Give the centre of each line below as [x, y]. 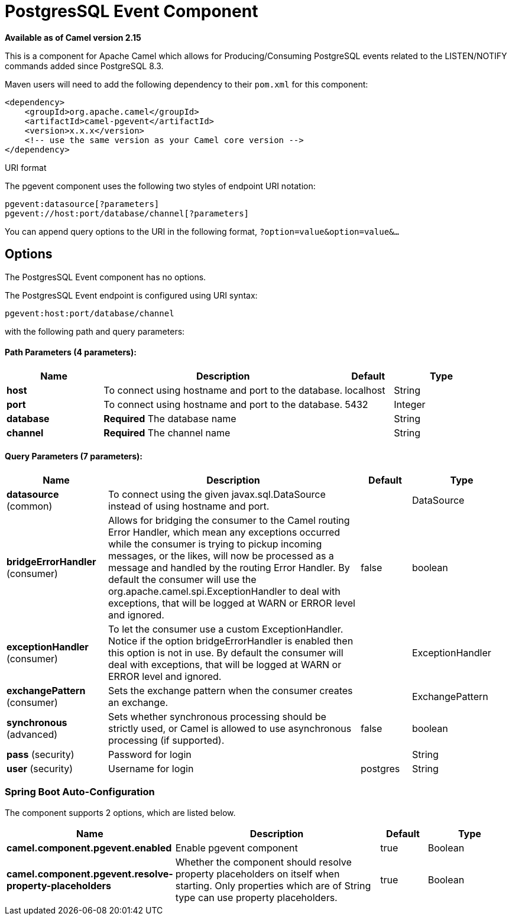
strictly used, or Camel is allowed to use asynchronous [230, 729]
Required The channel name [167, 433]
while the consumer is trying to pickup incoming [215, 544]
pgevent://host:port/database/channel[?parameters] [127, 213]
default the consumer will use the [182, 580]
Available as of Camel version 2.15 [73, 37]
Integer [410, 404]
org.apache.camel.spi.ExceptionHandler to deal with [224, 592]
